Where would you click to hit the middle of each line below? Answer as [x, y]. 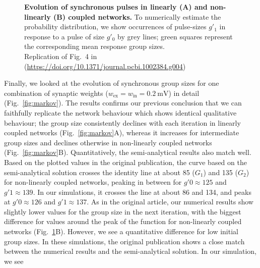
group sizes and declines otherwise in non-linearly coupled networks [108, 142]
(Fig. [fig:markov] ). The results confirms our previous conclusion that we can [123, 103]
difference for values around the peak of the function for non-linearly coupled [123, 221]
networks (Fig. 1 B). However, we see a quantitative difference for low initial [121, 231]
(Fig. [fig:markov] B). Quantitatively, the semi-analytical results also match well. [128, 152]
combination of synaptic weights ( [56, 93]
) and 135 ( [220, 172]
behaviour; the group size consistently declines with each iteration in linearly [122, 122]
